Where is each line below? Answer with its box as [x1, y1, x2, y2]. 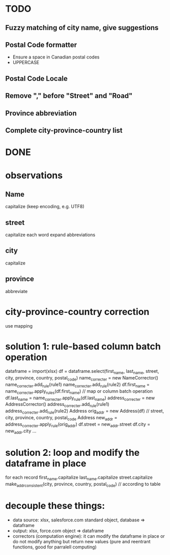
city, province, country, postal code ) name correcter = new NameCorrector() [5, 375, 159, 382]
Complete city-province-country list [5, 126, 123, 135]
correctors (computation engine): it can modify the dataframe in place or [12, 533, 165, 539]
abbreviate [5, 288, 28, 294]
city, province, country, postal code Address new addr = [5, 415, 118, 422]
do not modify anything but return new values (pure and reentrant [12, 538, 151, 544]
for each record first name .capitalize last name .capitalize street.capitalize [5, 474, 153, 482]
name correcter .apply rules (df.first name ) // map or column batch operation [5, 388, 153, 395]
